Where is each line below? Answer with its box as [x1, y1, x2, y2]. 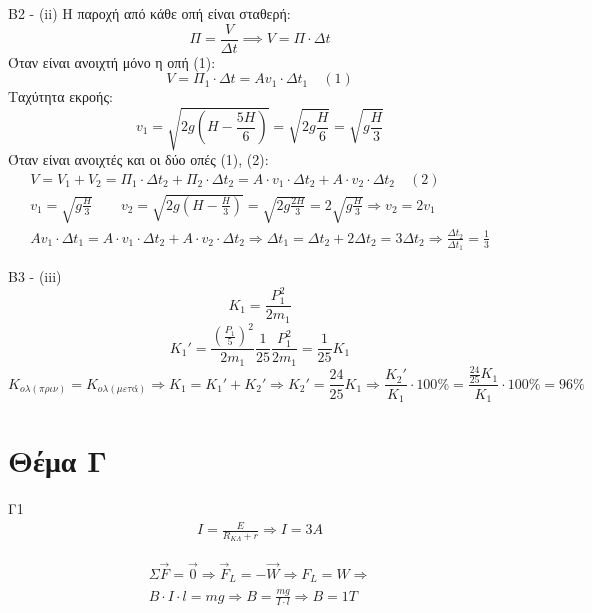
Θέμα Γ [8, 440, 107, 481]
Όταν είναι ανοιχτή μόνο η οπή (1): [8, 51, 216, 72]
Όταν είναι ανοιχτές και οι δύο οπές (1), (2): [8, 149, 269, 170]
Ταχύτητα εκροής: [8, 86, 113, 107]
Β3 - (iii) [8, 266, 62, 287]
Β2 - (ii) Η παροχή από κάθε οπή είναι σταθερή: [8, 3, 291, 23]
